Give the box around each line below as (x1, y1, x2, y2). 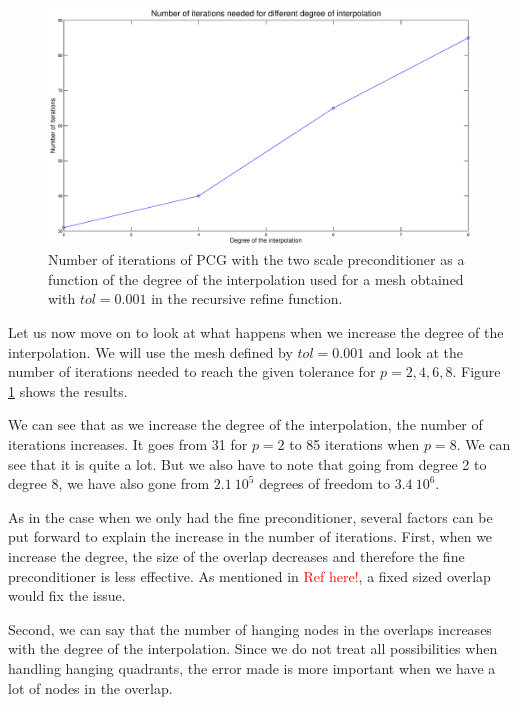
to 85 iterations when (289, 434, 420, 455)
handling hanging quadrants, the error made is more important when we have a (8, 657, 496, 678)
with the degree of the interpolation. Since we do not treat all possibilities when (8, 638, 498, 659)
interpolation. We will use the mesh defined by (8, 341, 293, 362)
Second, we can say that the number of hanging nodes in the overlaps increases (8, 618, 492, 639)
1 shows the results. (8, 380, 128, 401)
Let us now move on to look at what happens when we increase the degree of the (8, 322, 504, 343)
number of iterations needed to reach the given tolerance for (8, 361, 376, 382)
